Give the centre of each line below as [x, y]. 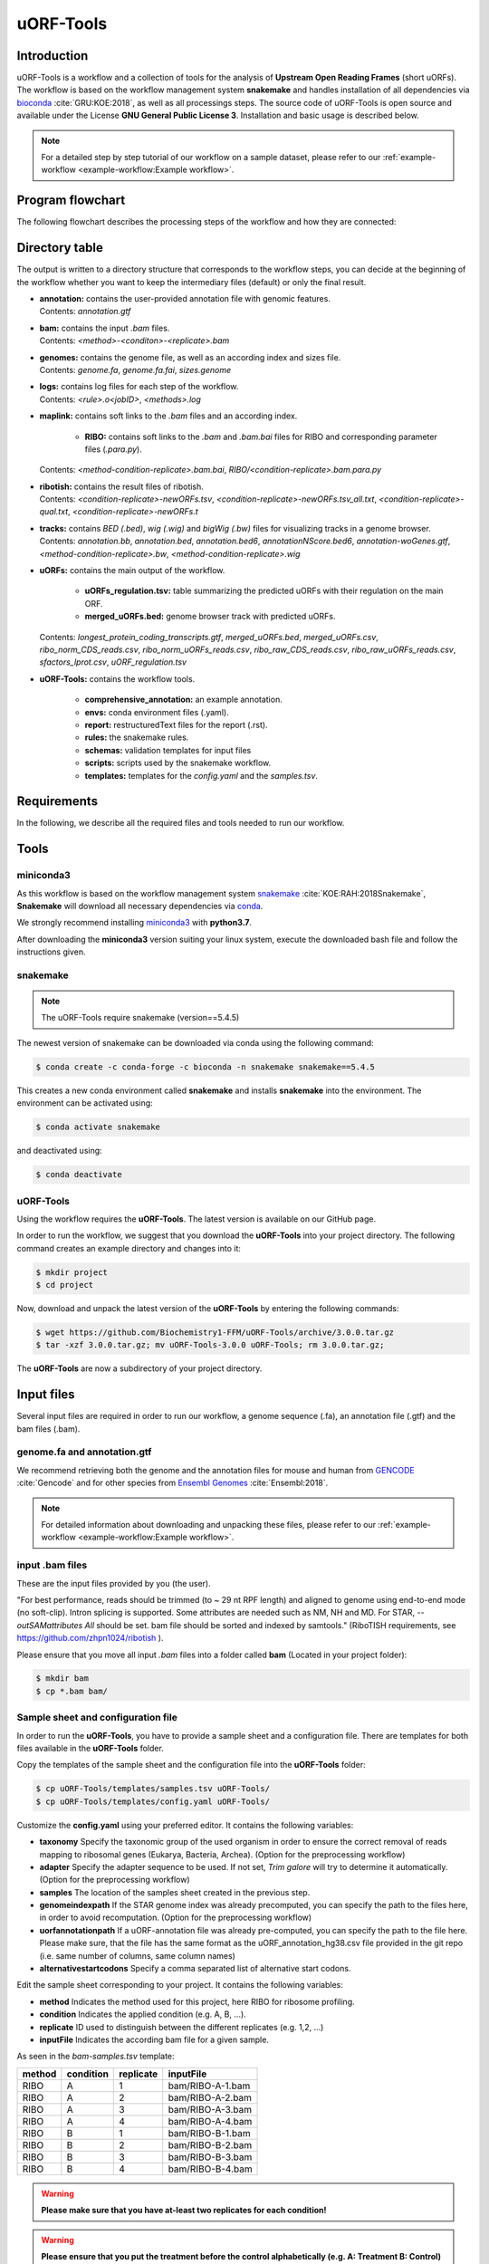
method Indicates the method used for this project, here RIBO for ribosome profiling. [197, 2001]
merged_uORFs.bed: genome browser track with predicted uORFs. [210, 617]
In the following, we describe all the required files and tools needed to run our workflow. [181, 823]
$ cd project [65, 1285]
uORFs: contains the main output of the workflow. [132, 571]
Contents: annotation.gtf [85, 312]
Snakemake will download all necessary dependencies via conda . [140, 906]
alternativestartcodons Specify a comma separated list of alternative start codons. [195, 1969]
